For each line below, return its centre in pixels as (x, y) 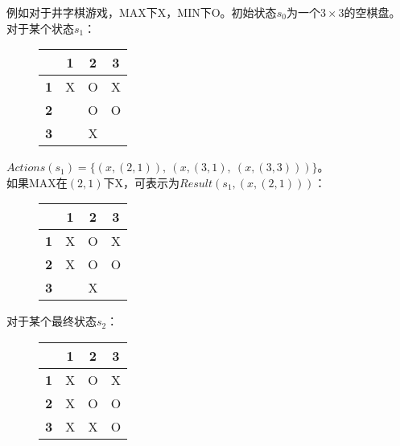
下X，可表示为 (142, 182)
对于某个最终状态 (52, 321)
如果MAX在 (37, 182)
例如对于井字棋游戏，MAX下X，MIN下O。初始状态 (142, 12)
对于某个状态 (40, 28)
